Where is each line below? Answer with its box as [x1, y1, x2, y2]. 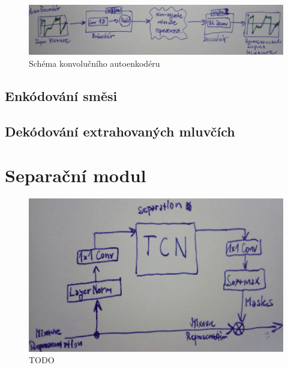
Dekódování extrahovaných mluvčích [5, 121, 235, 140]
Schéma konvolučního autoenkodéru [29, 57, 160, 69]
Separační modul [5, 163, 146, 188]
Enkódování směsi [5, 86, 118, 105]
